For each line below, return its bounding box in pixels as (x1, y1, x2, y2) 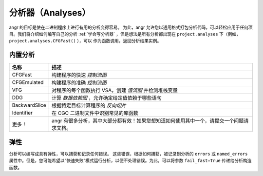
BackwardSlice (12, 102, 46, 109)
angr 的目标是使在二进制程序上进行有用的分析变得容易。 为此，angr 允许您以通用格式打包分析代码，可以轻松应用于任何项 (9, 24, 253, 30)
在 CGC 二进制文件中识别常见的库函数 (51, 110, 139, 117)
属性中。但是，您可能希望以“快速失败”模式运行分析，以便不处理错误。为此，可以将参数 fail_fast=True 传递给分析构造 (9, 157, 252, 163)
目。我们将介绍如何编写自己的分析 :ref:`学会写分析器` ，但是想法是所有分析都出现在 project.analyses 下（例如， (9, 31, 241, 37)
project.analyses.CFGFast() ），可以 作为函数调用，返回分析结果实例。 (9, 38, 162, 44)
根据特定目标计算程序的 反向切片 (51, 102, 127, 109)
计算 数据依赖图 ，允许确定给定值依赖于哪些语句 (51, 95, 162, 101)
